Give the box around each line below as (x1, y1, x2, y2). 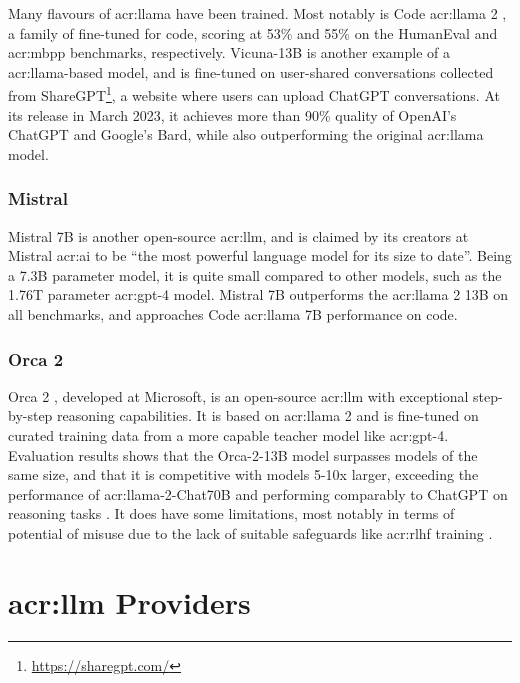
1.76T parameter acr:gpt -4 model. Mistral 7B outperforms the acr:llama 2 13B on (8, 284, 509, 305)
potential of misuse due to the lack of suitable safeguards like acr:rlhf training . (8, 522, 493, 543)
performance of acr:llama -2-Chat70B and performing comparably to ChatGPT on (8, 483, 508, 504)
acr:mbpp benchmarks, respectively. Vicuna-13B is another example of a (8, 42, 450, 63)
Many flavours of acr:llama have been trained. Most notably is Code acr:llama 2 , (8, 3, 507, 23)
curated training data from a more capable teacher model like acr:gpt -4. (8, 425, 449, 445)
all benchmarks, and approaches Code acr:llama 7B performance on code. (8, 304, 458, 324)
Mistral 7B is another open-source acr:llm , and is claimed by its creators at (8, 225, 469, 246)
